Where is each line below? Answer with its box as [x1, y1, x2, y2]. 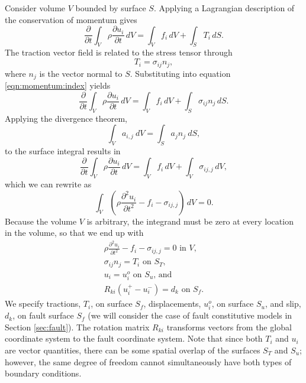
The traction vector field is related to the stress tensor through [5, 46, 233, 59]
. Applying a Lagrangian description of [153, 2, 295, 14]
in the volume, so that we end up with [5, 226, 144, 239]
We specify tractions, [5, 297, 81, 310]
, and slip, [265, 297, 301, 310]
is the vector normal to [39, 67, 123, 79]
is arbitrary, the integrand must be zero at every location [86, 215, 294, 227]
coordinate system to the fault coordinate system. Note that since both [5, 332, 263, 345]
